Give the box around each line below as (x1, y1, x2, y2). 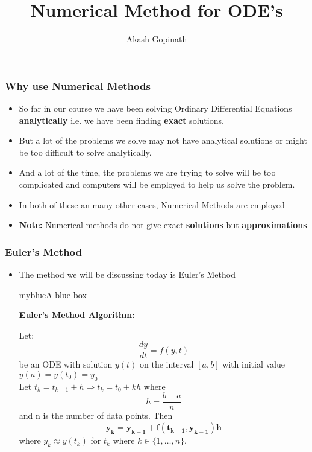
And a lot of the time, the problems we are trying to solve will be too (19, 166, 276, 179)
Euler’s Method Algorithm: (19, 308, 135, 321)
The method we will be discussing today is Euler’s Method (19, 267, 236, 280)
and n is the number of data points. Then (19, 409, 173, 422)
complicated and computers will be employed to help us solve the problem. (19, 177, 295, 190)
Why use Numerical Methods (5, 78, 151, 93)
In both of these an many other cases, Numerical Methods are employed (19, 198, 285, 211)
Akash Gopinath (126, 33, 187, 45)
